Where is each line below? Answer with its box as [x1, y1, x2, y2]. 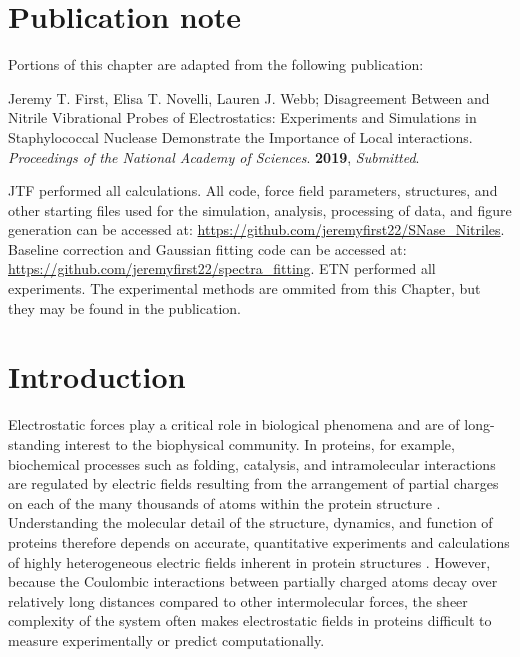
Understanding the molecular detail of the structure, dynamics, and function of [8, 512, 493, 533]
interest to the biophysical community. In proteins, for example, [64, 433, 455, 454]
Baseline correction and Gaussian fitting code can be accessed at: [8, 238, 407, 259]
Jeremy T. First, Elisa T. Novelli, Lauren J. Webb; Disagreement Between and [8, 87, 490, 108]
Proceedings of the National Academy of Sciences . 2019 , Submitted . [8, 146, 420, 167]
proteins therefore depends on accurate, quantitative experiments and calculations [8, 531, 510, 552]
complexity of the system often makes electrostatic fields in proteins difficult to [8, 610, 492, 631]
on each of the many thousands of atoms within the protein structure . [8, 492, 441, 513]
